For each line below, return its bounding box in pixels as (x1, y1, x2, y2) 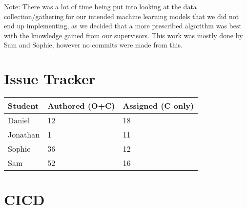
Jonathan (8, 129, 40, 140)
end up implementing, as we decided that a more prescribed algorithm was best (4, 21, 242, 31)
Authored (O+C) (47, 100, 115, 112)
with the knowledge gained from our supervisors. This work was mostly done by (4, 30, 243, 40)
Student (8, 100, 39, 112)
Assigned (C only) (123, 100, 194, 112)
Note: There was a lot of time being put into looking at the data (4, 1, 197, 11)
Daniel (8, 115, 30, 126)
